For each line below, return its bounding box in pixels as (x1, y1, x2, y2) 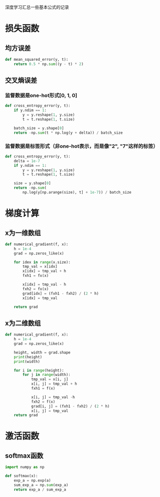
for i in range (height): (14, 368, 64, 373)
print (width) (14, 359, 40, 364)
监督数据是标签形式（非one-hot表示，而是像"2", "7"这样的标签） (5, 142, 159, 149)
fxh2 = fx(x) (22, 286, 49, 291)
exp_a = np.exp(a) (14, 478, 51, 483)
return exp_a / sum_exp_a (14, 487, 67, 492)
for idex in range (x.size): (14, 260, 71, 265)
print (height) (14, 355, 42, 359)
